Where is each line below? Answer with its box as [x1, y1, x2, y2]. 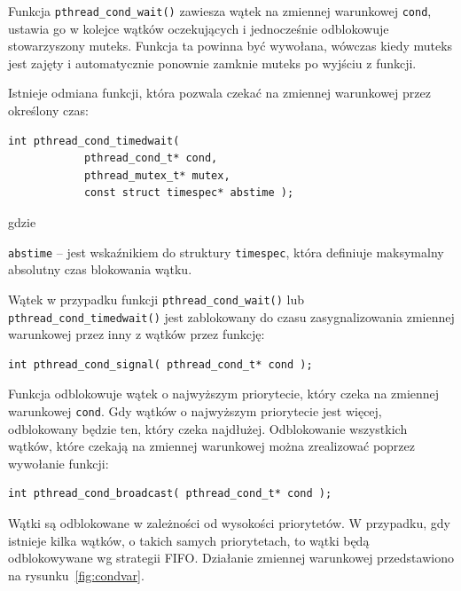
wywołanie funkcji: [8, 453, 109, 472]
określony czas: [8, 101, 89, 120]
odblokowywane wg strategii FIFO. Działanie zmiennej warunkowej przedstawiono [8, 548, 454, 567]
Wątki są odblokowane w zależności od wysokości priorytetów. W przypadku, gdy [8, 513, 450, 532]
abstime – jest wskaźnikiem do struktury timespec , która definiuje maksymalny [8, 242, 444, 261]
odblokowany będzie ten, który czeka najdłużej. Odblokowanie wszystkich [8, 419, 408, 437]
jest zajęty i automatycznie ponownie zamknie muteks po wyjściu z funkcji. [8, 53, 417, 72]
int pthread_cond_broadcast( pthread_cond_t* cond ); [8, 487, 332, 500]
